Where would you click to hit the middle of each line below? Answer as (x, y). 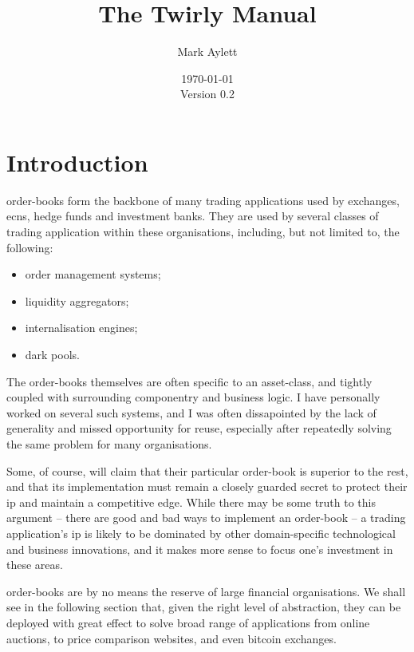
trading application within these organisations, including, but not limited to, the (203, 232)
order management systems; (93, 274)
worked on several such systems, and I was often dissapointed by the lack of (191, 412)
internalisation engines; (81, 328)
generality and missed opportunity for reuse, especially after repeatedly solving (199, 428)
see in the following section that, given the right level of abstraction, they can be (204, 607)
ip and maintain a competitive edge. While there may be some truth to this (191, 502)
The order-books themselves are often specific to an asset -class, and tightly (189, 381)
